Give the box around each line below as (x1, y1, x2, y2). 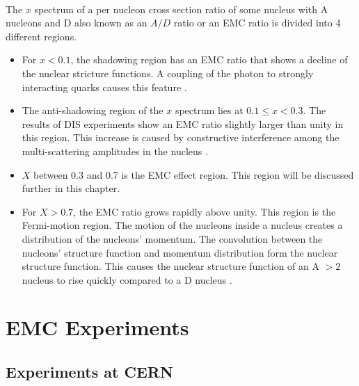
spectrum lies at (175, 103, 244, 118)
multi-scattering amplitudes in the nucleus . (22, 143, 208, 158)
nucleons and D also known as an (6, 15, 147, 30)
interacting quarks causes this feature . (22, 79, 187, 94)
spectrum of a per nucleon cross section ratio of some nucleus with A (34, 1, 328, 16)
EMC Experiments (6, 313, 189, 341)
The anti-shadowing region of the (22, 103, 163, 118)
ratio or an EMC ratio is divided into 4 (173, 15, 341, 30)
